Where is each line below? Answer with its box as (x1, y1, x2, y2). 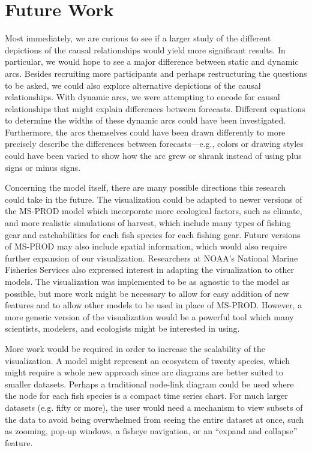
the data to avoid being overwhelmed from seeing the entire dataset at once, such (5, 413, 304, 425)
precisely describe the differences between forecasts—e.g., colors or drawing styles (5, 137, 304, 150)
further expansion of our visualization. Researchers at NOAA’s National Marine (5, 251, 298, 264)
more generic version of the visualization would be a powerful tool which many (5, 310, 294, 323)
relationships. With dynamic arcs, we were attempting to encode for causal (5, 91, 280, 103)
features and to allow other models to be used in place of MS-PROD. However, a (5, 299, 302, 311)
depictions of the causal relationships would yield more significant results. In (5, 43, 286, 56)
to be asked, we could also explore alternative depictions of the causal (5, 79, 261, 91)
